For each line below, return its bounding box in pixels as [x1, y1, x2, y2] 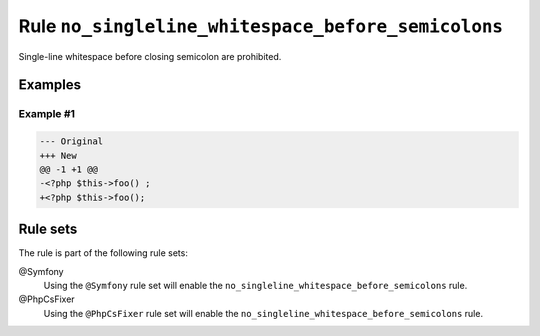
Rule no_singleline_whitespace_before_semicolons [18, 15, 504, 37]
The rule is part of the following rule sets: [18, 247, 189, 259]
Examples [18, 76, 82, 94]
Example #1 [18, 107, 75, 121]
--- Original [39, 136, 104, 147]
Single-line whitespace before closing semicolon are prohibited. [18, 50, 282, 62]
